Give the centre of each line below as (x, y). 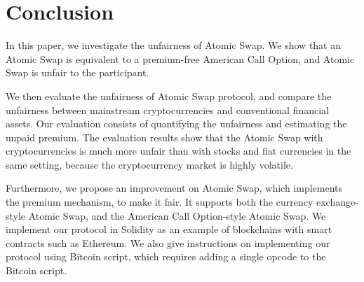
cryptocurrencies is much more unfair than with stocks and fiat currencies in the (178, 151)
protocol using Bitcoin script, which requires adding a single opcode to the (166, 256)
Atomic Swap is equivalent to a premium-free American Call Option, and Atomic (180, 58)
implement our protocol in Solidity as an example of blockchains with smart (169, 229)
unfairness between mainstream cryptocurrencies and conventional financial (167, 110)
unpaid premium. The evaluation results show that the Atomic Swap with (164, 137)
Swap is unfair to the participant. (77, 72)
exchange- (337, 202)
